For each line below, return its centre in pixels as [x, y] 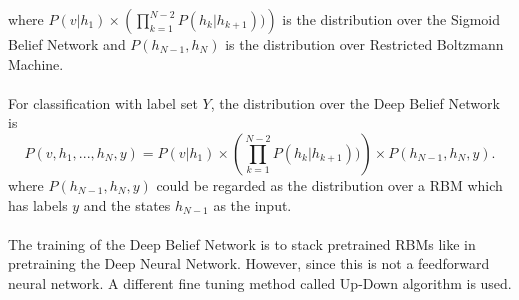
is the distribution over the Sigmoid [391, 19]
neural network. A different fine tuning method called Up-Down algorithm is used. [260, 282]
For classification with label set [103, 102]
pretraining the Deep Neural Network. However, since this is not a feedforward [249, 263]
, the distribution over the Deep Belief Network [355, 102]
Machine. [36, 63]
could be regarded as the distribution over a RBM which [329, 184]
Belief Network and [67, 44]
